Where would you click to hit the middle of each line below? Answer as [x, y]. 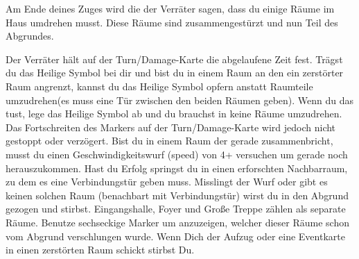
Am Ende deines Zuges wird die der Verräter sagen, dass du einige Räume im [170, 8]
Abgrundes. [30, 36]
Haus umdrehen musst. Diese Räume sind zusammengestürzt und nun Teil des [172, 22]
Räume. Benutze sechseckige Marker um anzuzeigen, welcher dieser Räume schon [177, 222]
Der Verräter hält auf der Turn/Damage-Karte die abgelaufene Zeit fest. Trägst [174, 59]
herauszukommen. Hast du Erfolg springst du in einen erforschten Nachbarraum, [177, 168]
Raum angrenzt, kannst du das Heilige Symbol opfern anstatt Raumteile [159, 86]
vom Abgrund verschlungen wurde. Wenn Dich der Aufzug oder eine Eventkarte [175, 236]
